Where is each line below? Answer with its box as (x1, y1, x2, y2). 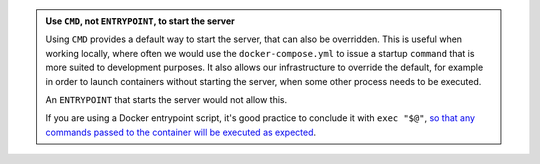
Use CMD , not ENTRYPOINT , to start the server (45, 15, 235, 27)
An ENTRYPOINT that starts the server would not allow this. (45, 93, 288, 105)
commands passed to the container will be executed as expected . (45, 126, 317, 138)
